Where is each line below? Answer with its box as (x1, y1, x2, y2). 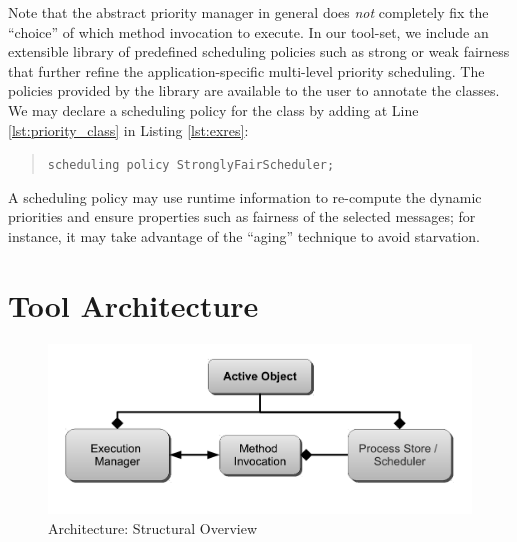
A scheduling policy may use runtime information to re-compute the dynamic (8, 186, 482, 207)
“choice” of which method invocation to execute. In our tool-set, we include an (8, 21, 489, 42)
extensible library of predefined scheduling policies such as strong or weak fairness (8, 41, 510, 62)
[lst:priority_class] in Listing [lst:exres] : (8, 119, 249, 140)
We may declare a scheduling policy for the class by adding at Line (8, 99, 419, 120)
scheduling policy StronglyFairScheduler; (47, 158, 335, 173)
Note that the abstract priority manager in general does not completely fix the (8, 2, 489, 22)
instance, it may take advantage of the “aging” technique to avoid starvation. (8, 226, 480, 246)
